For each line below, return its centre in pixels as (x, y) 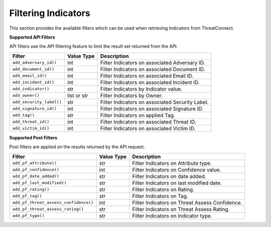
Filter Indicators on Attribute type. (172, 163)
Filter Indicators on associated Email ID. (147, 76)
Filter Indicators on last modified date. (177, 183)
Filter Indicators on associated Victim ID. (148, 128)
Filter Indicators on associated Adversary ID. (153, 63)
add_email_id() (30, 76)
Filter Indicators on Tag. (160, 196)
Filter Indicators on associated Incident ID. (150, 82)
